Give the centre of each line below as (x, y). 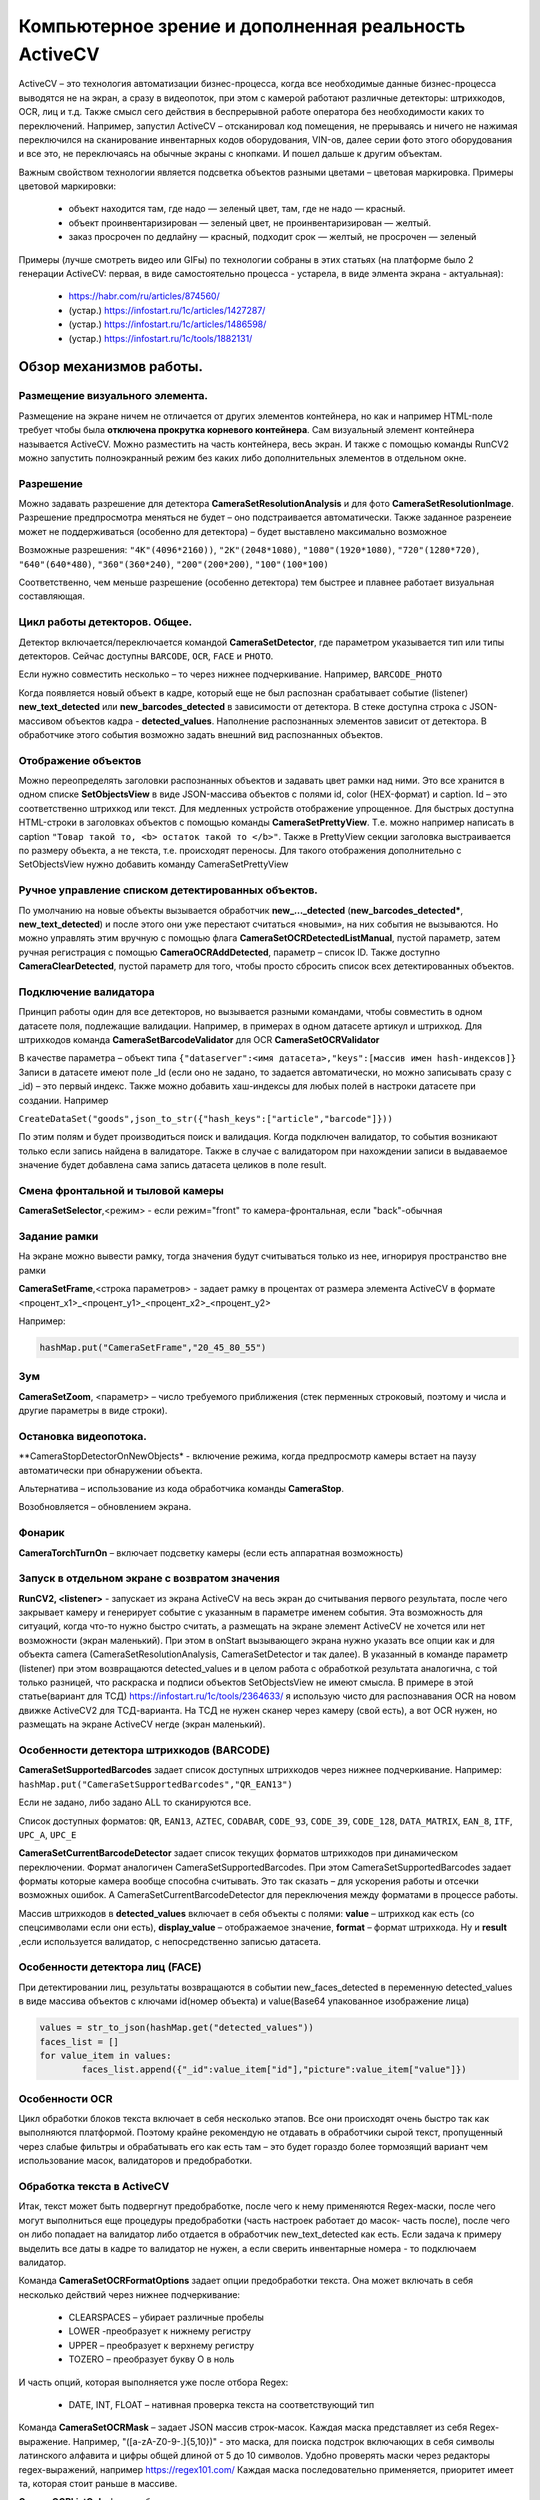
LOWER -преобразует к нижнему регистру (160, 2331)
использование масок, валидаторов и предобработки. (135, 2161)
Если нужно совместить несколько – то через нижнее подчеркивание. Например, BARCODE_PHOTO (230, 674)
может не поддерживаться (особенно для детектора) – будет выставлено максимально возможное (233, 531)
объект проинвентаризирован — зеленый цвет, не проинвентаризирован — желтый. (250, 222)
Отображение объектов (80, 760)
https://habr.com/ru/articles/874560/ (144, 296)
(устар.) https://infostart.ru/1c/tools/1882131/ (160, 338)
